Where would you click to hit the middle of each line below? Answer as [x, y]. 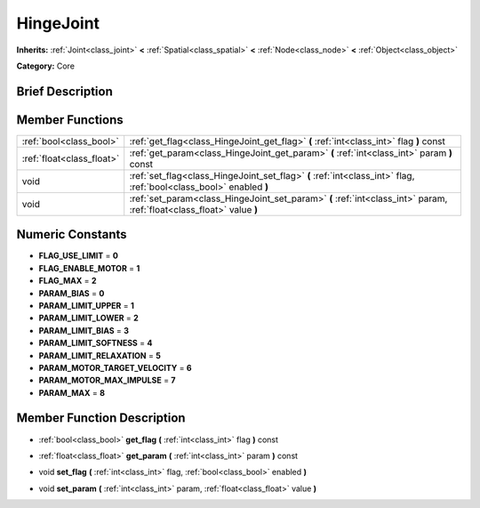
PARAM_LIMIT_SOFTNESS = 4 [96, 343]
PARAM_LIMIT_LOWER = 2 [89, 318]
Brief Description [64, 91]
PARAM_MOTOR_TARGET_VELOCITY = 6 [115, 367]
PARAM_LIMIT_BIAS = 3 [84, 330]
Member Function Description [101, 418]
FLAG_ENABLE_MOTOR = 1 [89, 268]
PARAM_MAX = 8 [72, 392]
